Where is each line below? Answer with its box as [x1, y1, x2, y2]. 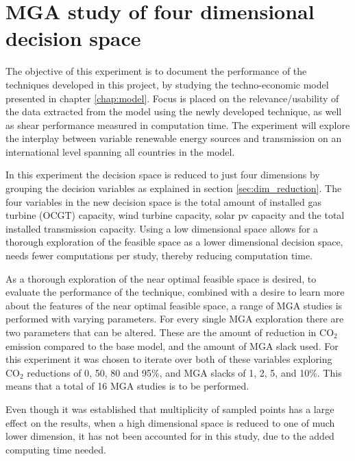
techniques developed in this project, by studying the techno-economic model [5, 77, 329, 91]
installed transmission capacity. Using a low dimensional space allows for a [5, 221, 319, 235]
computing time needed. [5, 442, 106, 456]
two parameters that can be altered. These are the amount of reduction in [5, 325, 317, 339]
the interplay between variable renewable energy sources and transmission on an [5, 131, 342, 145]
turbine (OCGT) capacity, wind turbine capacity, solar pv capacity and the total [5, 208, 345, 222]
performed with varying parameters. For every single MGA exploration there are [5, 311, 344, 326]
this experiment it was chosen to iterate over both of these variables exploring [5, 352, 332, 366]
